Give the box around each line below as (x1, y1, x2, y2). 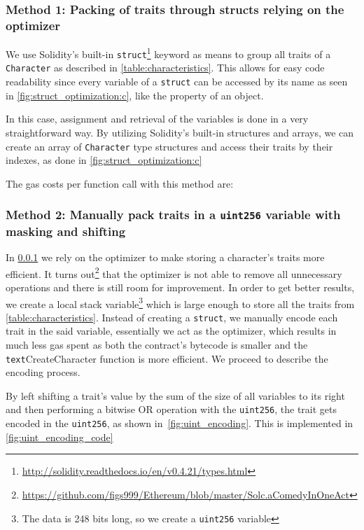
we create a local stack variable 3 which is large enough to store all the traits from (6, 294, 355, 311)
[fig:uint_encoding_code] (6, 429, 113, 444)
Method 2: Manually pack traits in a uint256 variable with (6, 206, 341, 223)
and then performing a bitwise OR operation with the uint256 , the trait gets (6, 402, 337, 417)
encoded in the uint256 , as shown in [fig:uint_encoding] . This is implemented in (6, 416, 353, 431)
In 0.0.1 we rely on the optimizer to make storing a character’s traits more (6, 250, 325, 265)
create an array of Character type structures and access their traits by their (6, 139, 333, 153)
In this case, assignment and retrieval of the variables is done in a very (6, 111, 309, 126)
